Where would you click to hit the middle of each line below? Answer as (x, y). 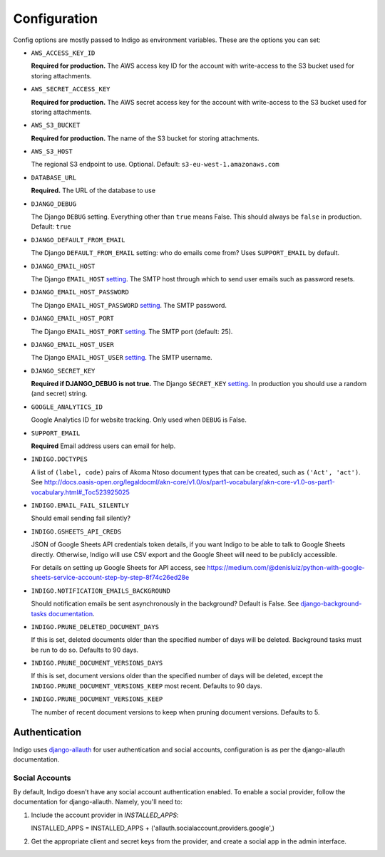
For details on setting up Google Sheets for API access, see (118, 567)
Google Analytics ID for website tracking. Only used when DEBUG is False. (139, 420)
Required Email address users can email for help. (103, 446)
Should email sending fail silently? (81, 518)
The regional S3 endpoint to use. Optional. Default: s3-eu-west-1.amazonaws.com (155, 165)
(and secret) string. (59, 394)
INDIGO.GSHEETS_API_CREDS (76, 531)
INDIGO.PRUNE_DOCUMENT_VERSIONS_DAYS (97, 663)
